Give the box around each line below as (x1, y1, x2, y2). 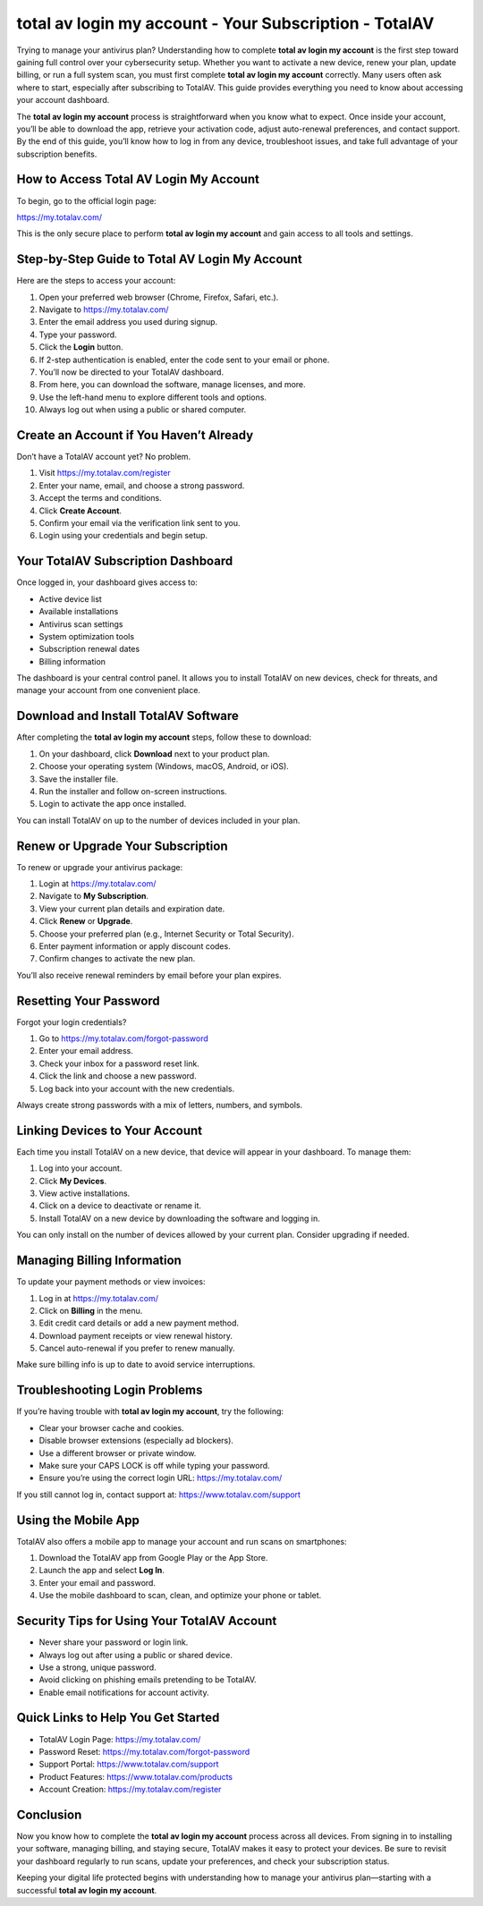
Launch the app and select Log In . (38, 1565, 165, 1576)
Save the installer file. (38, 774, 119, 784)
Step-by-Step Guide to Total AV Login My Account (16, 251, 303, 267)
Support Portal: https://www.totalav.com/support (38, 1758, 219, 1770)
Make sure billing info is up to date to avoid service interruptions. (16, 1360, 256, 1370)
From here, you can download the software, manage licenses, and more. (38, 379, 306, 390)
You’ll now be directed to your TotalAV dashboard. (38, 367, 224, 377)
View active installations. (38, 1188, 131, 1199)
